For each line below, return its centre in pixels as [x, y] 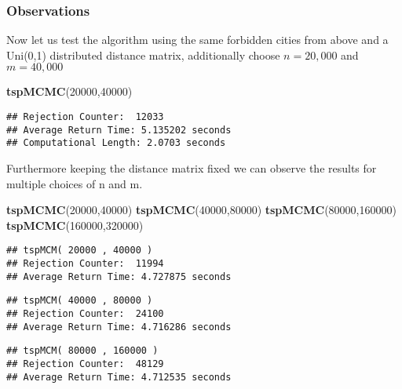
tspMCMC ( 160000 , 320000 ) [75, 225]
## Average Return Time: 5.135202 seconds [119, 130]
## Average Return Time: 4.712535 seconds [119, 377]
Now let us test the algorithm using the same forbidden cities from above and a [197, 40]
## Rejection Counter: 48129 [85, 364]
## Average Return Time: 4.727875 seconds [119, 276]
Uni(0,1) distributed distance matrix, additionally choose [143, 55]
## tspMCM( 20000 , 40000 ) [80, 251]
